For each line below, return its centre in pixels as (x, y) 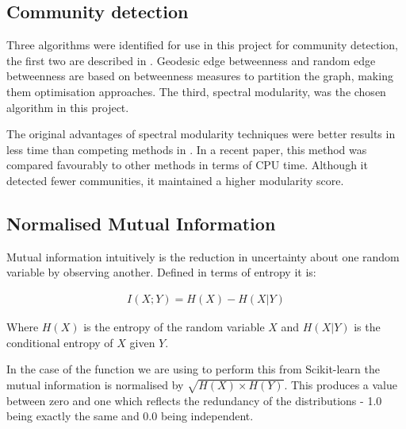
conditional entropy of (60, 342)
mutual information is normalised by (95, 384)
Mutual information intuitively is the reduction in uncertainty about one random (203, 256)
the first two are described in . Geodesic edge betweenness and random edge (191, 60)
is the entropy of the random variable (174, 326)
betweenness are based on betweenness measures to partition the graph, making (200, 76)
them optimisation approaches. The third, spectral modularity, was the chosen (196, 91)
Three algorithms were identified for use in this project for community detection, (202, 45)
